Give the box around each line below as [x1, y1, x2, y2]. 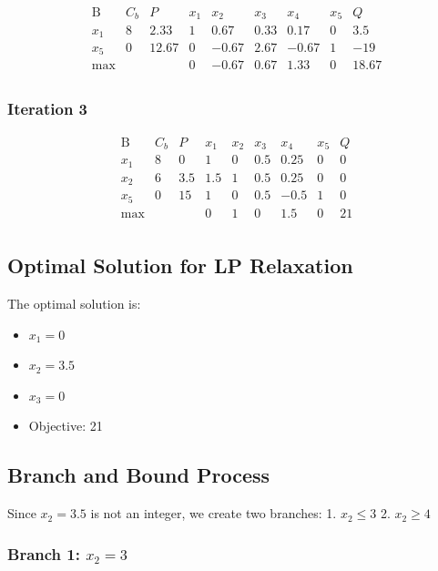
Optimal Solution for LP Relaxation [7, 251, 353, 280]
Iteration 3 [7, 97, 88, 120]
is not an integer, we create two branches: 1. [90, 504, 337, 523]
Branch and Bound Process [7, 461, 270, 489]
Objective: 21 [28, 416, 103, 435]
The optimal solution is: [7, 293, 141, 312]
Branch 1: [7, 542, 80, 565]
